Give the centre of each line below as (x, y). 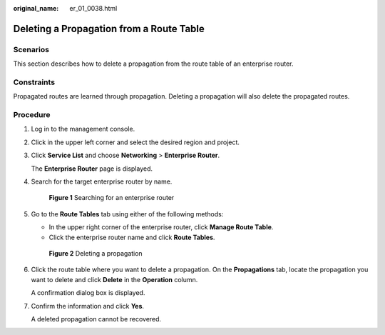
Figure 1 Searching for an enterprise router (112, 198)
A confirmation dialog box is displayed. (88, 293)
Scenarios (31, 49)
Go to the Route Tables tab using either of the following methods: (127, 214)
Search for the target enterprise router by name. (102, 181)
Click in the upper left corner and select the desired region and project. (135, 142)
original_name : (36, 8)
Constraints (34, 82)
